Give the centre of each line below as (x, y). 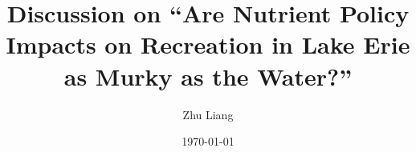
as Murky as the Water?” (208, 76)
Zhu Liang (208, 114)
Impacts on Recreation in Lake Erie (208, 44)
